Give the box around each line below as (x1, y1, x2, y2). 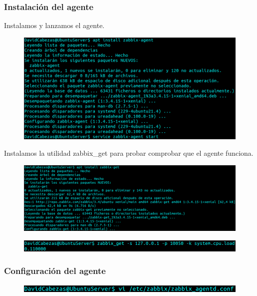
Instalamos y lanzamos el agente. (4, 20, 105, 31)
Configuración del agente (4, 264, 106, 277)
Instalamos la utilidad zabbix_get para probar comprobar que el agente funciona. (4, 148, 254, 158)
